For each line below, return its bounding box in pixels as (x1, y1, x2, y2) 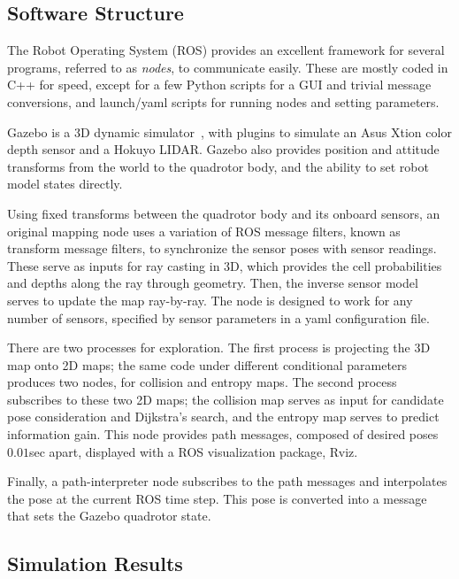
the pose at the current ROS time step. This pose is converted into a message (7, 489, 427, 507)
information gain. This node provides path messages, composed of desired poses (7, 425, 439, 444)
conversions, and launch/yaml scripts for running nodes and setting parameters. (7, 92, 440, 111)
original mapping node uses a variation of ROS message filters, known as (7, 221, 401, 240)
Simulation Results (7, 550, 183, 577)
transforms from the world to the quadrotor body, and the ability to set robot (7, 157, 429, 175)
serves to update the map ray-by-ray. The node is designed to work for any (7, 290, 413, 309)
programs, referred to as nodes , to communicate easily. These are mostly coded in (7, 58, 448, 76)
